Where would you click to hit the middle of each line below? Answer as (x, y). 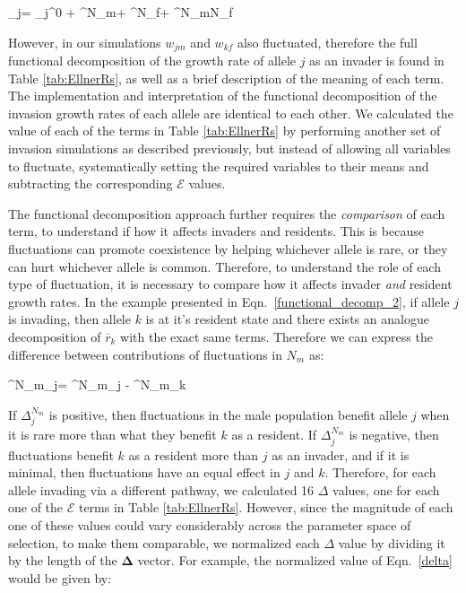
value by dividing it (392, 542)
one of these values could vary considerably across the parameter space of (210, 524)
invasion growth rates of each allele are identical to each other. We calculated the (231, 113)
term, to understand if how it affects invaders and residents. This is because (216, 231)
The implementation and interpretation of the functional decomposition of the (223, 96)
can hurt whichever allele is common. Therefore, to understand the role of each (224, 266)
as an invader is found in (377, 61)
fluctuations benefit (61, 454)
